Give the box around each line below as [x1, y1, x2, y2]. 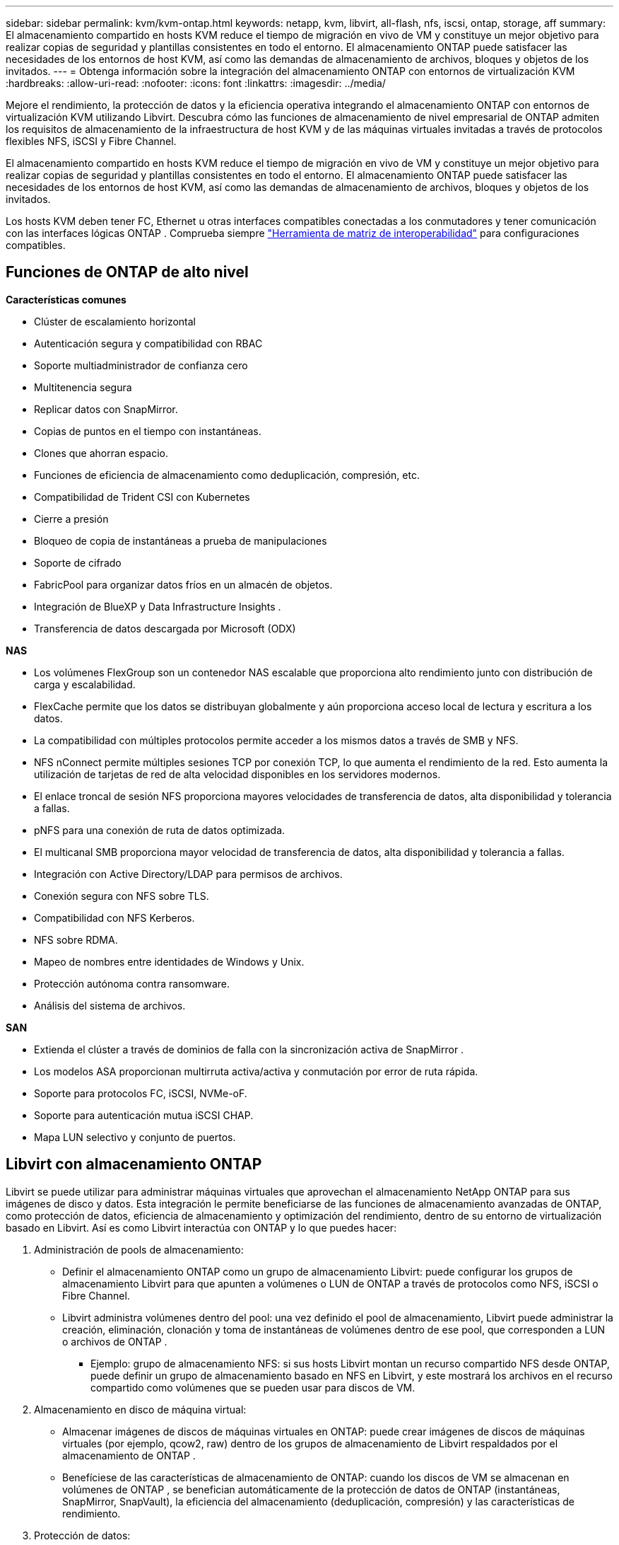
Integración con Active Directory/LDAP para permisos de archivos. [34, 867, 343, 880]
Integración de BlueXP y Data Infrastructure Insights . [34, 600, 281, 613]
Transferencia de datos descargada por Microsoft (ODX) [34, 622, 296, 635]
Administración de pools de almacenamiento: [34, 1243, 244, 1256]
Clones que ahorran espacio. [34, 446, 169, 459]
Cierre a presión [34, 512, 109, 525]
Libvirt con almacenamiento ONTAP [6, 1155, 262, 1174]
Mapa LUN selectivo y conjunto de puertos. [34, 1130, 236, 1143]
